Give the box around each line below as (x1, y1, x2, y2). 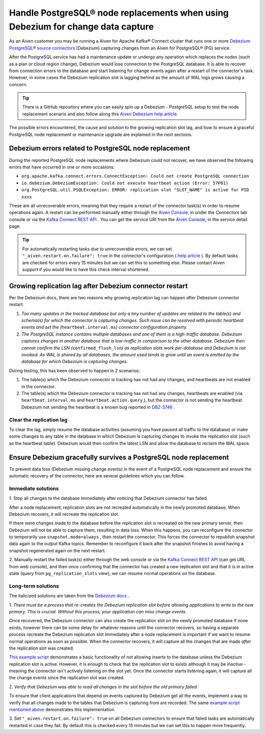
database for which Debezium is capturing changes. (21, 359, 128, 365)
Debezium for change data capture (9, 21, 154, 32)
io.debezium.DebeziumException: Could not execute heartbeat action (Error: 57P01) (21, 180, 229, 186)
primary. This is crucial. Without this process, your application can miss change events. (9, 608, 187, 614)
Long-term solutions (9, 582, 59, 589)
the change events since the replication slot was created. (9, 675, 125, 681)
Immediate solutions (9, 485, 59, 492)
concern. (9, 81, 27, 87)
